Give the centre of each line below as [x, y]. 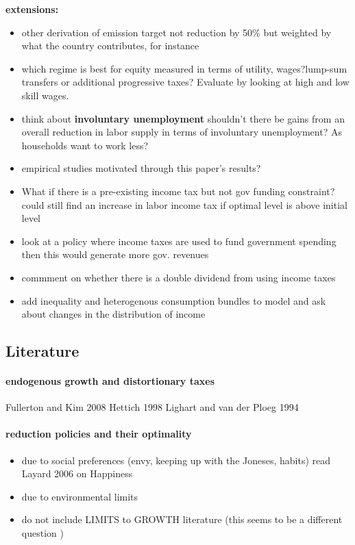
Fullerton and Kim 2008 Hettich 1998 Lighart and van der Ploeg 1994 [152, 407]
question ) [42, 533]
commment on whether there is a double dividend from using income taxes [179, 277]
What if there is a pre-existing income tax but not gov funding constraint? [178, 191]
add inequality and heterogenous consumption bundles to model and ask [174, 300]
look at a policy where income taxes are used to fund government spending [179, 241]
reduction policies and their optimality [99, 434]
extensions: [32, 9]
